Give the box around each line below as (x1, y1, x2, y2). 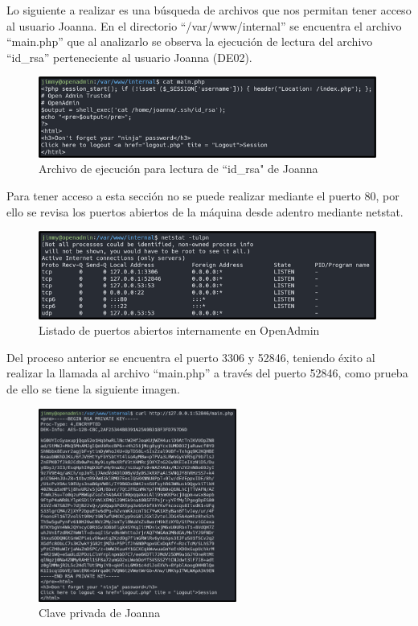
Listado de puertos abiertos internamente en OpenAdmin (39, 322, 320, 339)
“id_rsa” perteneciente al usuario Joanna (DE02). (6, 48, 252, 65)
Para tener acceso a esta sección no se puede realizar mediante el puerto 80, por (6, 187, 400, 204)
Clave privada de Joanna (39, 604, 161, 621)
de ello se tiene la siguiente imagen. (6, 381, 180, 397)
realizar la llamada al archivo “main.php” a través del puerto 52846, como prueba (6, 364, 408, 381)
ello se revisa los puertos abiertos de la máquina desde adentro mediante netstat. (6, 203, 404, 220)
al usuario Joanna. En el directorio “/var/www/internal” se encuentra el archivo (6, 17, 402, 34)
